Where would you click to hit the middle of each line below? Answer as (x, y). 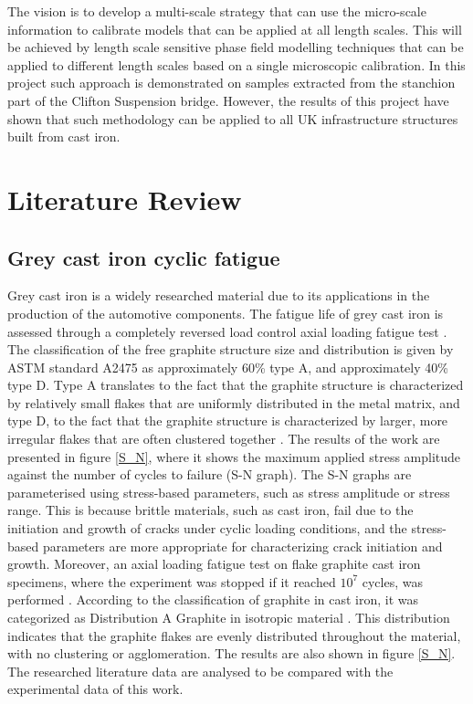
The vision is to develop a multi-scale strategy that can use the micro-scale (217, 11)
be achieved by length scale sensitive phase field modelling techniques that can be (236, 47)
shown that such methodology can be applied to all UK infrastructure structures (233, 118)
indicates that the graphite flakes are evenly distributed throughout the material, (234, 635)
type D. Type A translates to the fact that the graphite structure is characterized (236, 385)
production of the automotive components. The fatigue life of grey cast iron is (226, 313)
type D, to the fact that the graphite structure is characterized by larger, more (228, 420)
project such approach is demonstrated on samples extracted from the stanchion (231, 83)
